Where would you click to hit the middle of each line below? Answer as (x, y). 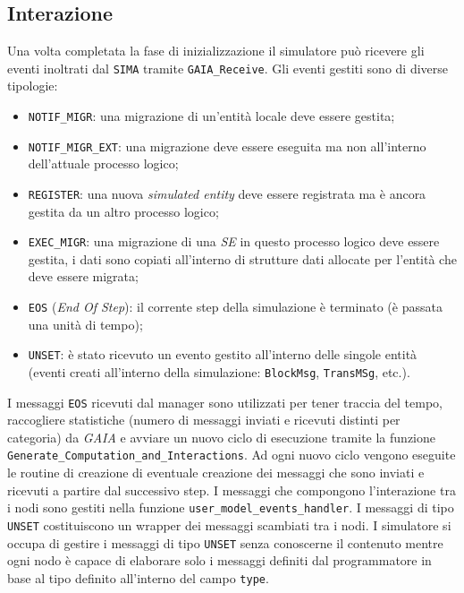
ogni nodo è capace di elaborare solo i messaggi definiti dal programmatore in (219, 560)
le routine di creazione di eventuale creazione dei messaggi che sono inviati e (216, 473)
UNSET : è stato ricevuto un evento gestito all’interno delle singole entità (223, 354)
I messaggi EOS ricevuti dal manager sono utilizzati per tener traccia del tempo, (225, 402)
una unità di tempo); (85, 324)
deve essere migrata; (83, 276)
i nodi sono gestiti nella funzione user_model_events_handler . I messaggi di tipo (231, 507)
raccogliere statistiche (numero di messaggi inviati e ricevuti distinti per (204, 420)
